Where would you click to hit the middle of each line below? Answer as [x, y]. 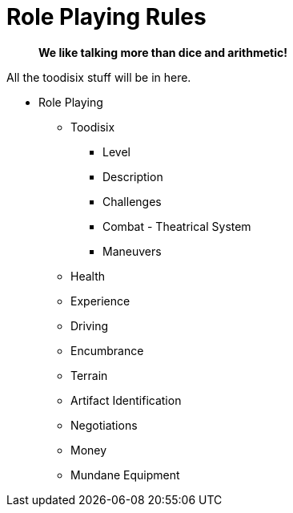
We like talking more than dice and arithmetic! [163, 52]
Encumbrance [107, 350]
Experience [100, 301]
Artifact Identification [126, 400]
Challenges [132, 201]
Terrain [89, 375]
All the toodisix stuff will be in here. [99, 77]
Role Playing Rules [106, 17]
